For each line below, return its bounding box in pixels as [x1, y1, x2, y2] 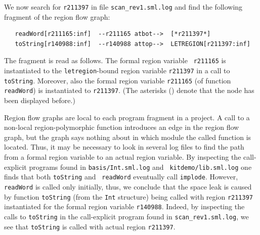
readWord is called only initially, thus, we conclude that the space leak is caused [4, 181, 252, 192]
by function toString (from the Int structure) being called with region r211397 [4, 191, 253, 202]
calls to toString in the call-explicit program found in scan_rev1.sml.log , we [4, 211, 249, 221]
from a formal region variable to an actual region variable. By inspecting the [4, 152, 241, 162]
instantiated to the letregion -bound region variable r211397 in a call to [4, 65, 230, 76]
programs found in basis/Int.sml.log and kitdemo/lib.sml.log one [29, 161, 252, 172]
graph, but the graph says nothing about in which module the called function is [4, 131, 251, 142]
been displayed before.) [4, 95, 75, 106]
